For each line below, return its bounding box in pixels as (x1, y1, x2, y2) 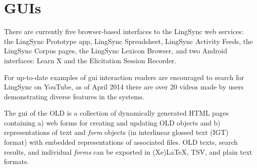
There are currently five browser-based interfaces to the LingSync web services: (4, 26, 244, 37)
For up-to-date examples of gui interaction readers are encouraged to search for (4, 72, 244, 82)
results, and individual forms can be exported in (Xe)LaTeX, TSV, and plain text (4, 146, 253, 157)
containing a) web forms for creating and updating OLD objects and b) (4, 117, 221, 127)
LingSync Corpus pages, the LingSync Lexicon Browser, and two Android (4, 45, 227, 56)
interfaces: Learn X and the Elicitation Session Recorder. (4, 55, 177, 65)
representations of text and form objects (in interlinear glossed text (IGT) (4, 127, 229, 137)
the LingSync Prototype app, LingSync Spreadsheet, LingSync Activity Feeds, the (4, 36, 253, 46)
